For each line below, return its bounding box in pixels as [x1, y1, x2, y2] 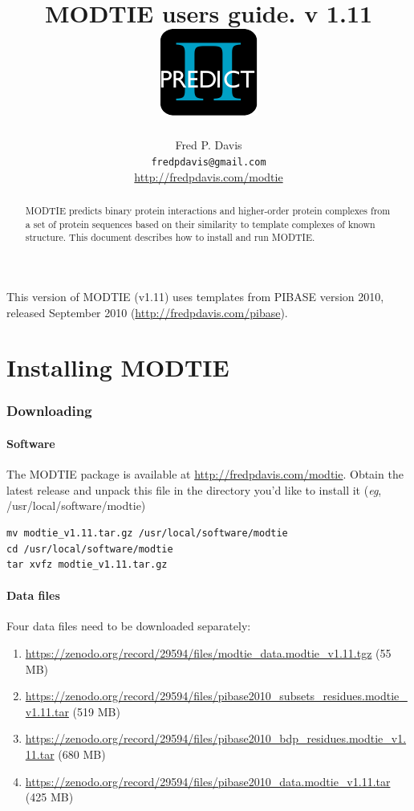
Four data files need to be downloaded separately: [6, 617, 251, 634]
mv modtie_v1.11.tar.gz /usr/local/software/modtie [6, 527, 288, 539]
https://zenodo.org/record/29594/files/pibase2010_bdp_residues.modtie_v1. [25, 730, 407, 747]
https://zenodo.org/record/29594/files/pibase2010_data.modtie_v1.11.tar [25, 772, 391, 789]
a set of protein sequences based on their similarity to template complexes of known [25, 217, 375, 230]
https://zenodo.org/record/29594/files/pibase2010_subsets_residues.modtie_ [25, 687, 408, 704]
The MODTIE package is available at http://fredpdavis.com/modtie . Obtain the [6, 466, 404, 483]
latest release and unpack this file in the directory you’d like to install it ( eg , [6, 481, 382, 498]
